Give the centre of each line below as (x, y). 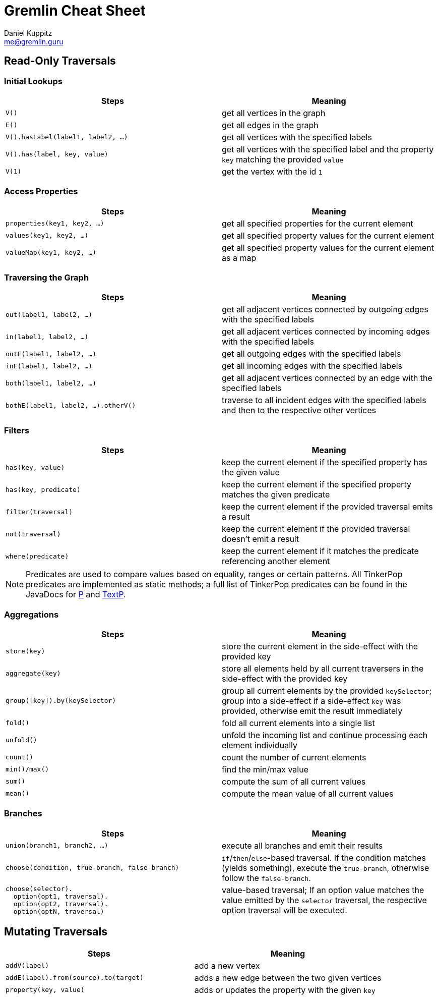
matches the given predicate (276, 495)
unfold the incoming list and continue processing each (325, 735)
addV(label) (27, 966)
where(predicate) (37, 556)
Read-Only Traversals (60, 61)
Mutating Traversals (56, 932)
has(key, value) (35, 467)
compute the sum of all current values (294, 781)
